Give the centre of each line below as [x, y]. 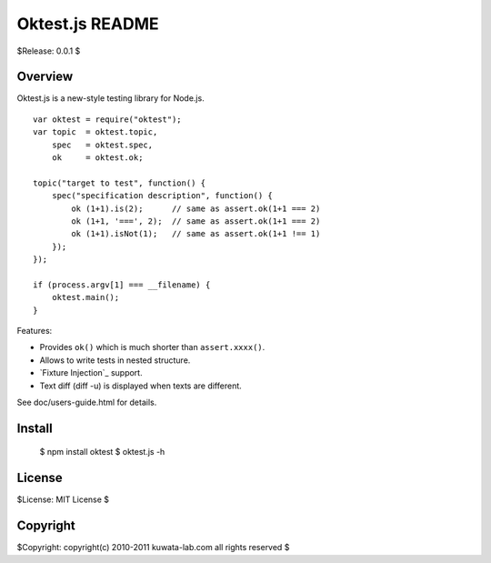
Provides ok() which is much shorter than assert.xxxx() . [152, 347]
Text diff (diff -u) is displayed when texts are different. [141, 386]
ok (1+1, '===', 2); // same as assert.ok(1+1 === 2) [196, 221]
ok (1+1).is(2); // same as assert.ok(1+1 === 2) [196, 208]
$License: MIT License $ [63, 499]
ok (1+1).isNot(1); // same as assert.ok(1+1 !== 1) [196, 234]
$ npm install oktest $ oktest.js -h [102, 452]
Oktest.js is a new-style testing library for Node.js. [110, 98]
